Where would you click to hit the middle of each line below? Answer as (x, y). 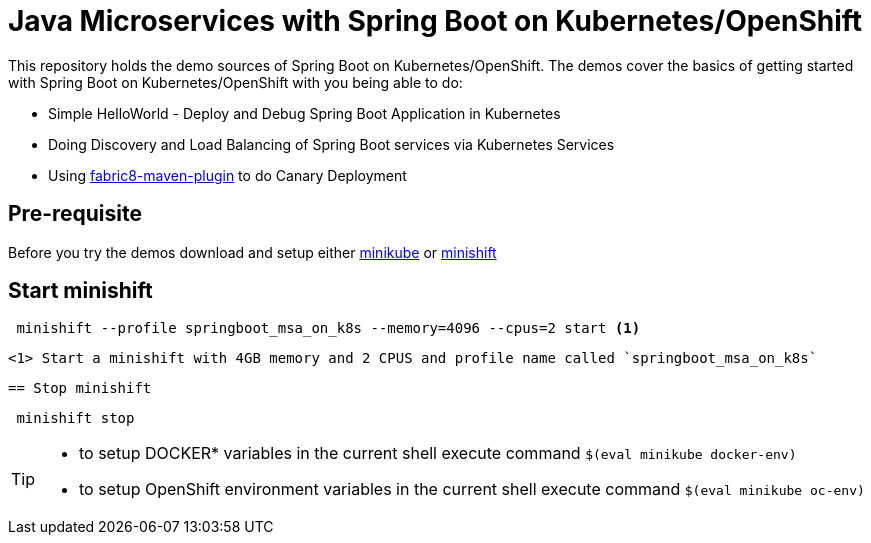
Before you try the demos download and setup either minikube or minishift (252, 252)
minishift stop (75, 418)
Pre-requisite (75, 214)
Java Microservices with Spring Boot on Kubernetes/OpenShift (435, 21)
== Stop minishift (80, 388)
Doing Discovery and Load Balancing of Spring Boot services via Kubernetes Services (331, 144)
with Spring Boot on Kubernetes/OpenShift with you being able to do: (235, 82)
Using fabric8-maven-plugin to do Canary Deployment (227, 175)
